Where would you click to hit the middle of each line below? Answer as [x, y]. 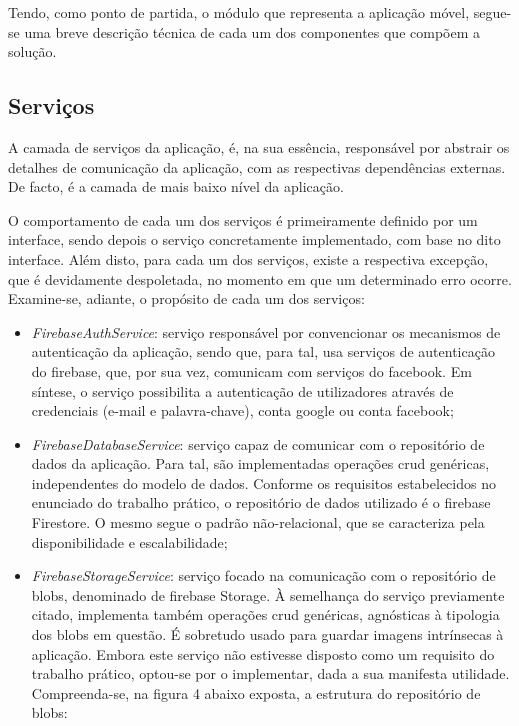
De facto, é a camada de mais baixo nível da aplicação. [176, 186]
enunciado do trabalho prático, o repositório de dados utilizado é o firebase [261, 502]
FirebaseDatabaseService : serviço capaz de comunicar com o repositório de [258, 443]
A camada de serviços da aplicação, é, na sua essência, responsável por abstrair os [259, 146]
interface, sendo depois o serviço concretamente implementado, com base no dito [254, 239]
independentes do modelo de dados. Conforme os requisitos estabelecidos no [263, 482]
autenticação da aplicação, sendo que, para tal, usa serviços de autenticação [263, 351]
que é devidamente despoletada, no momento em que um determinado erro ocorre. [260, 278]
